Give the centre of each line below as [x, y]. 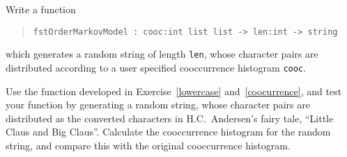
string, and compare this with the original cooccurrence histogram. [148, 145]
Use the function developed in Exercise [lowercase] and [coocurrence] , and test [174, 91]
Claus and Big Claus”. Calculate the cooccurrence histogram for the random [168, 132]
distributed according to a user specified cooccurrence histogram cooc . [156, 67]
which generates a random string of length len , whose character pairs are [162, 54]
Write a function [41, 9]
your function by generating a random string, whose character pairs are [158, 105]
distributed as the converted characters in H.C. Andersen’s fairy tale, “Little [170, 118]
